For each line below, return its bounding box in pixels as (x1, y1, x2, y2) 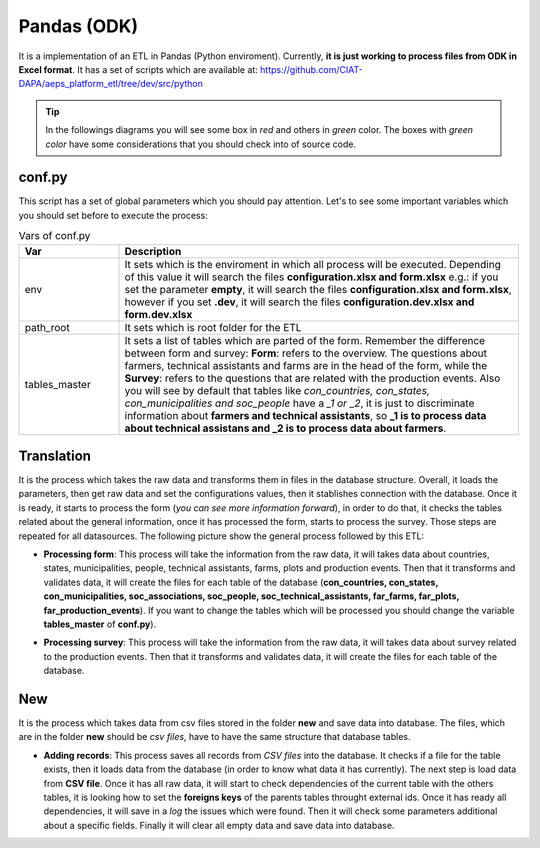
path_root (24, 320, 70, 334)
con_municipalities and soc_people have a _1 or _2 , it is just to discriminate (124, 396, 475, 410)
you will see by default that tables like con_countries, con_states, (124, 383, 430, 397)
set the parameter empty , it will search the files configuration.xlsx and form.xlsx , (124, 282, 512, 296)
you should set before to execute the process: (18, 209, 209, 221)
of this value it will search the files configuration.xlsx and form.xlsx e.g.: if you (124, 270, 499, 284)
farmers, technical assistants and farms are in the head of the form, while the (124, 358, 488, 372)
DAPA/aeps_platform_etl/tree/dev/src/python (18, 78, 204, 90)
